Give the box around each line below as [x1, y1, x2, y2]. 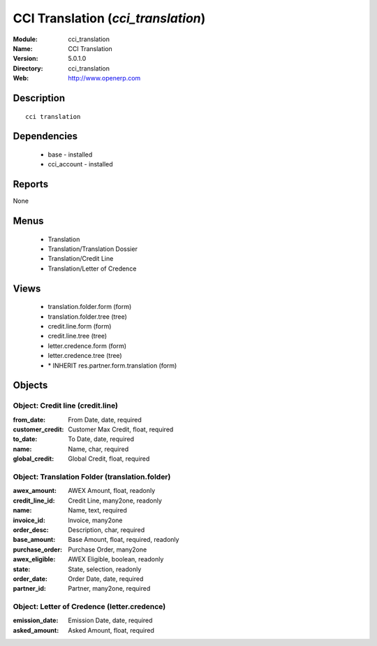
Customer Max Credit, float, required [68, 425, 174, 433]
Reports [13, 178, 49, 190]
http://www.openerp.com [68, 74, 141, 82]
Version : [13, 55, 38, 63]
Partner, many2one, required [68, 584, 151, 593]
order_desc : [13, 525, 49, 534]
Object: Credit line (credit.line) [13, 401, 119, 410]
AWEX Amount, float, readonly [68, 487, 156, 495]
